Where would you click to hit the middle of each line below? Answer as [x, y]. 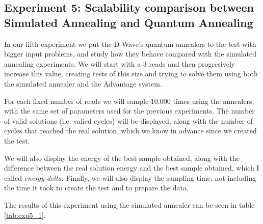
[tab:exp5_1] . [25, 215]
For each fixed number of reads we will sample [76, 101]
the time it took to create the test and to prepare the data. [96, 188]
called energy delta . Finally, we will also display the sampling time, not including [130, 177]
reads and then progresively [192, 63]
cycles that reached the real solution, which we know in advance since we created [130, 131]
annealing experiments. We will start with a [73, 63]
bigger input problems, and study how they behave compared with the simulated [130, 54]
